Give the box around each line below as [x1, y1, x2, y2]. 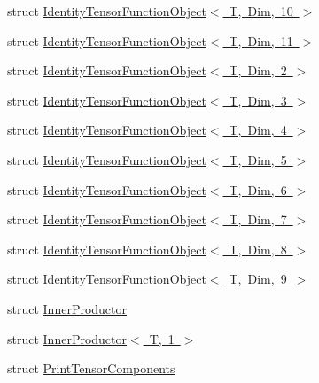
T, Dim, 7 [229, 210, 287, 229]
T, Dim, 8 [229, 239, 287, 258]
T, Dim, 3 [229, 90, 287, 109]
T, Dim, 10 [229, 2, 293, 20]
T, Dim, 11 [229, 31, 293, 50]
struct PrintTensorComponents [7, 359, 175, 378]
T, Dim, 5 [229, 150, 287, 168]
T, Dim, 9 [229, 270, 287, 288]
